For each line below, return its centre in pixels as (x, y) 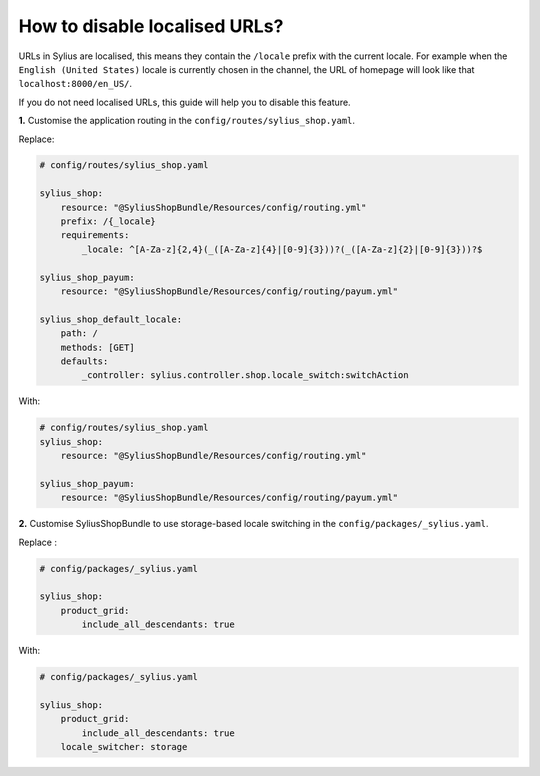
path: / (79, 333)
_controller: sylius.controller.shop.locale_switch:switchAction (245, 375)
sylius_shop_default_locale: (111, 319)
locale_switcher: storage (124, 747)
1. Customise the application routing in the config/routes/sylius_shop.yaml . (186, 121)
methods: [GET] (97, 347)
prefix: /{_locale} (108, 221)
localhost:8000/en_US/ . (75, 84)
